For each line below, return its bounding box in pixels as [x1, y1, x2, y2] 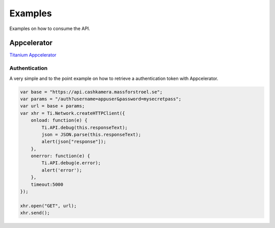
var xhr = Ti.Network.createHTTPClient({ [20, 110, 125, 116]
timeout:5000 [31, 181, 64, 187]
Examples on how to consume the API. [9, 25, 90, 32]
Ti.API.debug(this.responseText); [41, 125, 128, 130]
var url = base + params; [20, 103, 85, 109]
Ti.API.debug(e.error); [41, 160, 101, 166]
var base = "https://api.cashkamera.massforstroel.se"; [20, 89, 163, 95]
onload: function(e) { [31, 118, 88, 123]
